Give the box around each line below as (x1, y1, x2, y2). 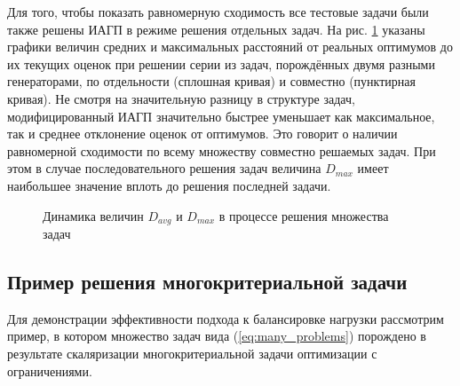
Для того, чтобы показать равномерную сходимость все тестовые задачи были (7, 3, 429, 20)
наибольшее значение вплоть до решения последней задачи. (7, 176, 331, 194)
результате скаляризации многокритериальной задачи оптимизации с (7, 343, 377, 362)
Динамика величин (43, 206, 144, 225)
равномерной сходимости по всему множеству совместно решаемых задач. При (7, 141, 436, 160)
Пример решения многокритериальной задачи (7, 267, 408, 295)
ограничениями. (7, 361, 92, 380)
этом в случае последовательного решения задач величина (7, 159, 321, 177)
